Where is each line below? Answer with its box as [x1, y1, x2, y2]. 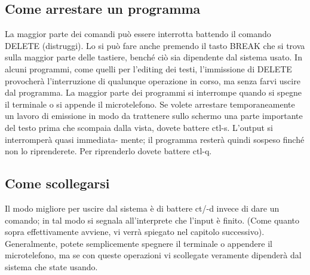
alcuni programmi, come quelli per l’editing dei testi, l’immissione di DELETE [5, 62, 292, 75]
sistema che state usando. [5, 260, 98, 273]
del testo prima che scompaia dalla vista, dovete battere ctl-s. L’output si [5, 121, 274, 133]
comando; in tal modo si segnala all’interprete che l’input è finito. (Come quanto [5, 213, 299, 226]
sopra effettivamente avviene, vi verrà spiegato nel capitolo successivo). [5, 225, 265, 238]
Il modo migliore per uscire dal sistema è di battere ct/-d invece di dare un [5, 201, 280, 214]
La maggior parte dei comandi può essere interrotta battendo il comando [5, 27, 271, 40]
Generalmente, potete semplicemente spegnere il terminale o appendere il [5, 237, 272, 249]
